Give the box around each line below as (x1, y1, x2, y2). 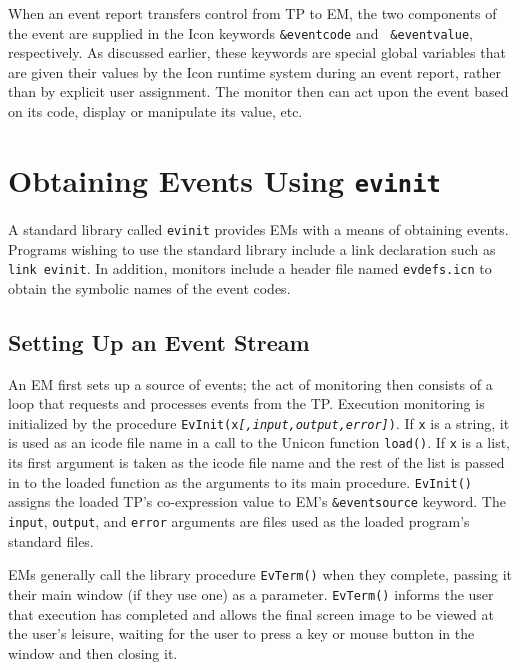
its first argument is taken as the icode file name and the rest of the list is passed (8, 452, 505, 473)
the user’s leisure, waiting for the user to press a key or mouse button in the (8, 623, 475, 644)
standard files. (8, 530, 94, 551)
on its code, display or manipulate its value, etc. (8, 101, 303, 122)
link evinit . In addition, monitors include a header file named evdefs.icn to (8, 258, 492, 279)
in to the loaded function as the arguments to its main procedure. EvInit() (8, 471, 473, 492)
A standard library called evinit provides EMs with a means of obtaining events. (8, 218, 509, 239)
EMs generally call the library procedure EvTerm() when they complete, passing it (8, 564, 512, 585)
